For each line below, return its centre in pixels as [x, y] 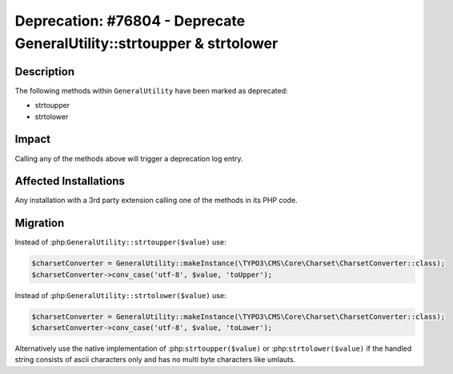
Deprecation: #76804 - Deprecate [130, 21]
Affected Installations [70, 181]
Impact [33, 139]
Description [45, 72]
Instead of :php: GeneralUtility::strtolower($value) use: [120, 295]
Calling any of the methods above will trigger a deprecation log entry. [129, 158]
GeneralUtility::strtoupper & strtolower [146, 43]
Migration [40, 223]
